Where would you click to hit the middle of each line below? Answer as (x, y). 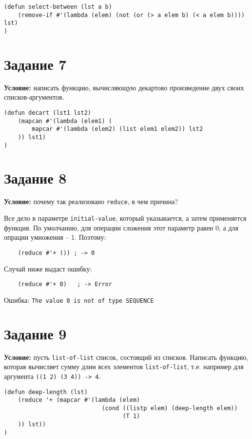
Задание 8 (35, 178)
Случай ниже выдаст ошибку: (48, 268)
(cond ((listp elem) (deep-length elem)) (170, 408)
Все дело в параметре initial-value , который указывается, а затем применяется (125, 218)
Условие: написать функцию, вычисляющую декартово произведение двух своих (124, 87)
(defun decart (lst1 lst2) (48, 113)
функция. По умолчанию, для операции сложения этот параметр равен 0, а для (121, 227)
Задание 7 (35, 64)
